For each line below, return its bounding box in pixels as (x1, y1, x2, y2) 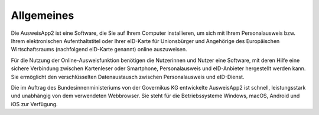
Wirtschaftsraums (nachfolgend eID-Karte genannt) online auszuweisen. (11, 46, 187, 53)
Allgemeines (11, 9, 74, 22)
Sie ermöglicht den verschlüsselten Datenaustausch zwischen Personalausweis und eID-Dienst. (11, 73, 245, 80)
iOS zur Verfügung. (11, 100, 58, 107)
